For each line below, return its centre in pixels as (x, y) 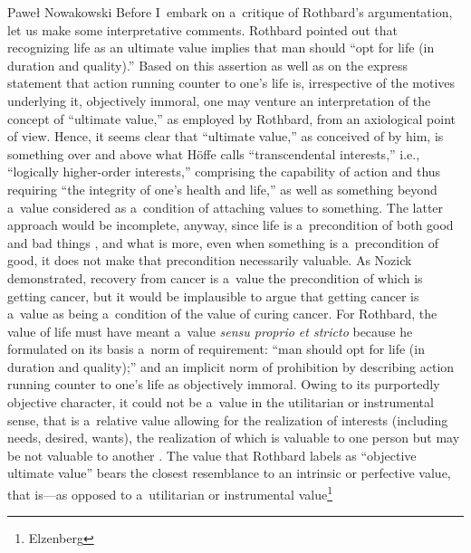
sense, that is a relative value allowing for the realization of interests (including (228, 420)
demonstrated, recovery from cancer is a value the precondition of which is (215, 277)
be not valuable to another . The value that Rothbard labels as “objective (212, 455)
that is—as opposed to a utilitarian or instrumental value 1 (170, 493)
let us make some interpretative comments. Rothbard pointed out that (203, 29)
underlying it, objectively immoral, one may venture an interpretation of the (219, 100)
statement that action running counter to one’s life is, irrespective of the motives (231, 83)
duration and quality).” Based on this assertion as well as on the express (207, 65)
